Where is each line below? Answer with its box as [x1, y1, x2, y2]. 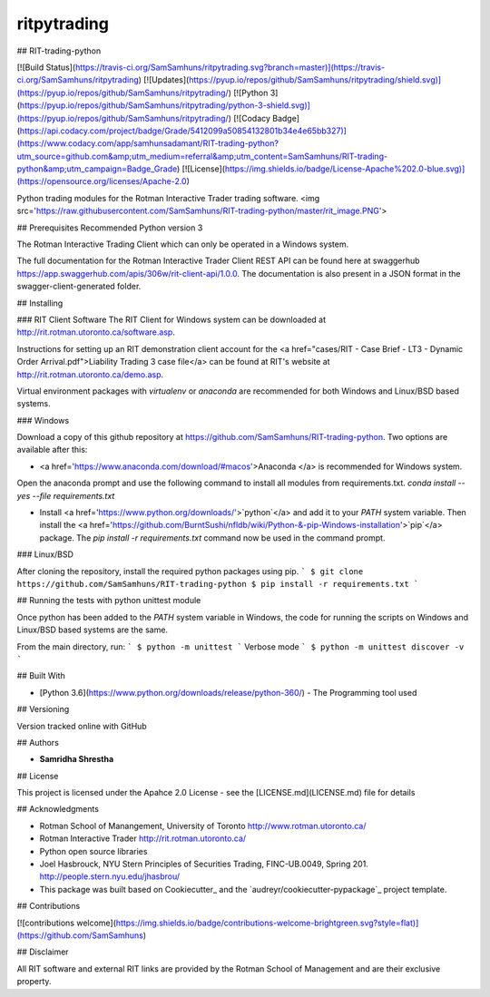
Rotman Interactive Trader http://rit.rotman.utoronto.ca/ [39, 833, 247, 844]
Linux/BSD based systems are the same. [16, 624, 168, 635]
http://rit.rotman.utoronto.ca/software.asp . [16, 327, 176, 337]
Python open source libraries [39, 845, 148, 856]
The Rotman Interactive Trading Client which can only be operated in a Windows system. [16, 239, 349, 249]
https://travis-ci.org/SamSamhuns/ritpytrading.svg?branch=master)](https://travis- [74, 62, 386, 73]
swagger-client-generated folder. [16, 281, 142, 292]
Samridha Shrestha [39, 754, 114, 765]
